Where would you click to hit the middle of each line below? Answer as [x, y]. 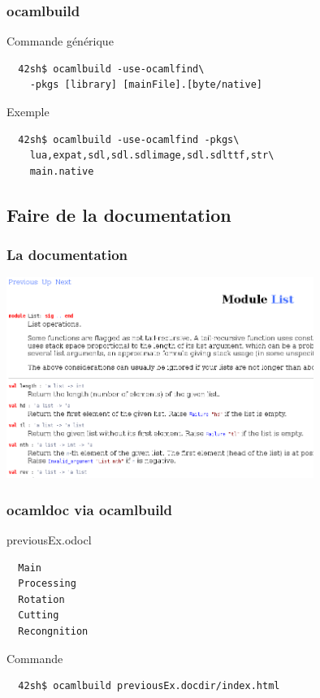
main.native [62, 171]
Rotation [41, 599]
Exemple [28, 111]
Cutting [39, 616]
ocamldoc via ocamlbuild [90, 509]
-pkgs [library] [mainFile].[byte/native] [146, 85]
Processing [47, 584]
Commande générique [60, 41]
